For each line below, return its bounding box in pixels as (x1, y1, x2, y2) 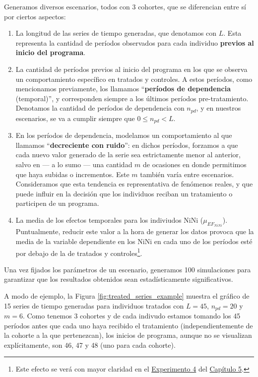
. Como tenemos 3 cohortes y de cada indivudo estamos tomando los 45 (22, 311, 241, 321)
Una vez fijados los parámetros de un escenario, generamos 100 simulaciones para (4, 264, 251, 274)
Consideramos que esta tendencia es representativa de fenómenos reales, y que (15, 179, 253, 189)
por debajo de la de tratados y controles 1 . (15, 246, 142, 258)
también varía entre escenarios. (140, 169, 234, 179)
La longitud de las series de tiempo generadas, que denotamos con (15, 28, 217, 38)
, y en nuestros (196, 103, 241, 113)
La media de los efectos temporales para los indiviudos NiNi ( (15, 215, 203, 225)
